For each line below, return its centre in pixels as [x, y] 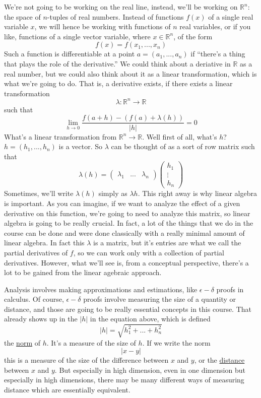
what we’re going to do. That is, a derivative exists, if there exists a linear [118, 83]
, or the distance [219, 360]
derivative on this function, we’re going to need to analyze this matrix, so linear [127, 213]
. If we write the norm [176, 342]
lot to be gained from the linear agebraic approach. [83, 272]
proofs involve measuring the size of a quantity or [160, 299]
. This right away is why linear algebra [197, 193]
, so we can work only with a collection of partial [149, 252]
